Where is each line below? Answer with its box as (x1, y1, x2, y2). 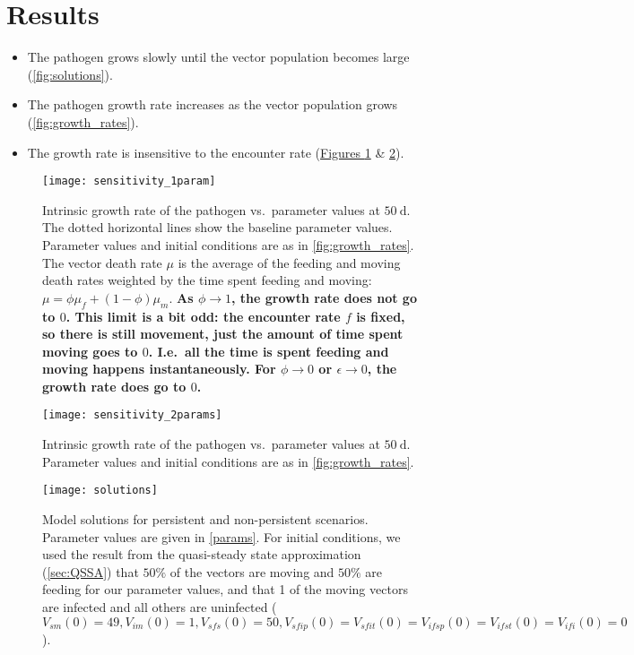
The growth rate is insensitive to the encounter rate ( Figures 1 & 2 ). (27, 142, 404, 161)
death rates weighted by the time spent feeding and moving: (42, 271, 372, 289)
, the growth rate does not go (230, 288, 417, 306)
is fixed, (356, 306, 405, 325)
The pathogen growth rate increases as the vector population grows (27, 95, 398, 114)
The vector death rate (42, 253, 162, 271)
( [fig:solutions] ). (27, 65, 113, 83)
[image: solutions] (42, 484, 158, 497)
